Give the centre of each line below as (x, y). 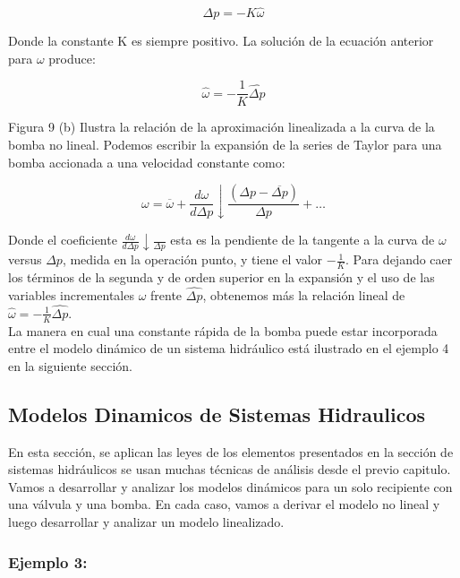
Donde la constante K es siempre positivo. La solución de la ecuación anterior (221, 41)
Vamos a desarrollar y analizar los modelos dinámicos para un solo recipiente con (230, 486)
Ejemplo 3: (48, 561)
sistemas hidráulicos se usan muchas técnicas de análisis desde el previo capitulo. (230, 469)
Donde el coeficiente (63, 240)
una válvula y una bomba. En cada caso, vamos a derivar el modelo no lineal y (224, 504)
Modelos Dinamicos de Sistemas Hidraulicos (217, 414)
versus (25, 259)
